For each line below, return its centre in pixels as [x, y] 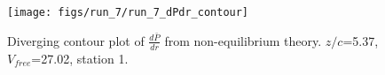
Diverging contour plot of [76, 40]
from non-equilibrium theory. [243, 40]
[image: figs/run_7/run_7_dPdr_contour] [128, 12]
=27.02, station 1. [80, 58]
